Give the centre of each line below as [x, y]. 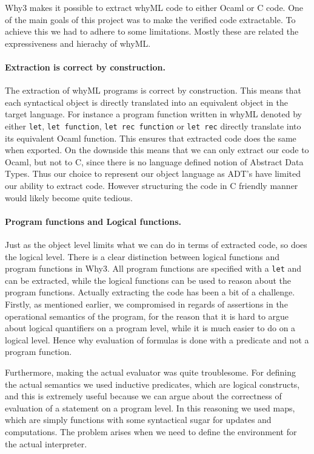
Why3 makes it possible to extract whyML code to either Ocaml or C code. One [154, 7]
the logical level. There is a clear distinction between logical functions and [142, 256]
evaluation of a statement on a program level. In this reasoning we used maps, [150, 408]
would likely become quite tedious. [69, 197]
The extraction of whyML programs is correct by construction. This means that [153, 90]
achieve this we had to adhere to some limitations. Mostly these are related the [152, 31]
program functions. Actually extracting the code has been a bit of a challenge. [150, 292]
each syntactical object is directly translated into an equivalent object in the [146, 102]
